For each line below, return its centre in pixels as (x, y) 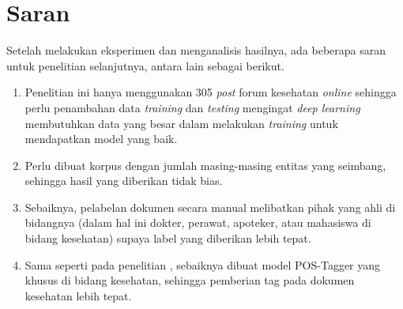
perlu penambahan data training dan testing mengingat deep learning (192, 107)
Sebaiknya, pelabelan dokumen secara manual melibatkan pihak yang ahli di (210, 207)
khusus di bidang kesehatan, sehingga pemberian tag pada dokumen (190, 280)
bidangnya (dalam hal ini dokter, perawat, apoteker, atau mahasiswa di (198, 222)
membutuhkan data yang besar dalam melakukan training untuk (181, 123)
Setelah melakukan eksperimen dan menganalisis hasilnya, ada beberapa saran (196, 50)
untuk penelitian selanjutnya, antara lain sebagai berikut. (145, 65)
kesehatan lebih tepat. (78, 295)
